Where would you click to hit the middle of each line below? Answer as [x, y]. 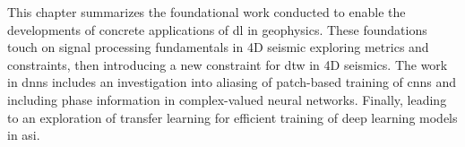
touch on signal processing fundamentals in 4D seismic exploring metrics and [218, 47]
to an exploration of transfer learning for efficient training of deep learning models [232, 117]
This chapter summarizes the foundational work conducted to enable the [207, 12]
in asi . [24, 135]
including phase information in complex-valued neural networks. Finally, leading [227, 99]
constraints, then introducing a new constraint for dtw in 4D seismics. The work [228, 64]
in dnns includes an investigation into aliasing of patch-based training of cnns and [232, 82]
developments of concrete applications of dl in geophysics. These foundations [217, 29]
